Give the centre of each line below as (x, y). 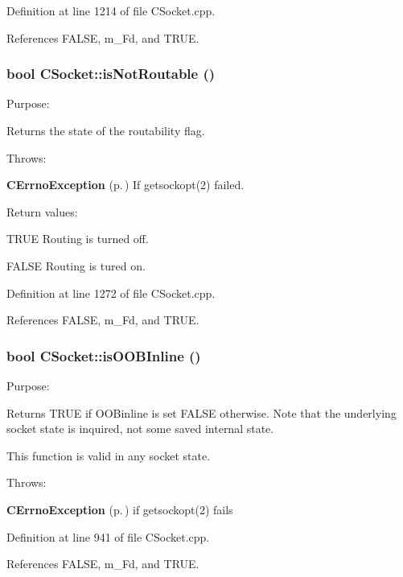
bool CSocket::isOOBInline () (104, 355)
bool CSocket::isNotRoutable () (111, 74)
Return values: (42, 211)
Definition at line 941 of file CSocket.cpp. (108, 536)
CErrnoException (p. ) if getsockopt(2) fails (120, 509)
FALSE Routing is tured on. (76, 265)
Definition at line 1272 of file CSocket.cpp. (111, 293)
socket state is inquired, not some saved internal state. (140, 429)
